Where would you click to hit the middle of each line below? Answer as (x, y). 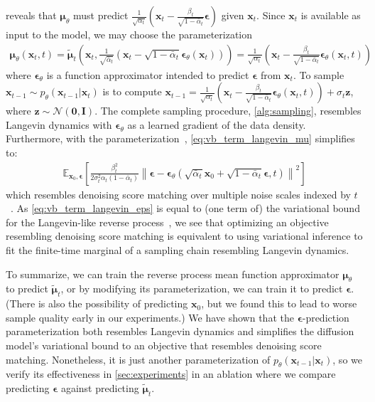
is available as (331, 15)
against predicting (100, 387)
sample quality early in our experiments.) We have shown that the (150, 317)
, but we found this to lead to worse (279, 303)
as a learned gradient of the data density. (217, 124)
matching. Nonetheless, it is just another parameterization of (138, 359)
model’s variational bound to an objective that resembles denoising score (164, 345)
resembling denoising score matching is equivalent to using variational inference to (184, 236)
